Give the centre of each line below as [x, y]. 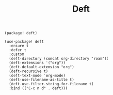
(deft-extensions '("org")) [37, 63]
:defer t [18, 50]
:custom [17, 54]
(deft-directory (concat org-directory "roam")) [59, 59]
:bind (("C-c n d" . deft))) [38, 88]
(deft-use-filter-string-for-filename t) [51, 84]
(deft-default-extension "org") [42, 67]
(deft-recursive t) [29, 71]
